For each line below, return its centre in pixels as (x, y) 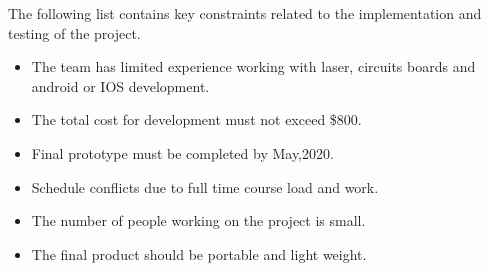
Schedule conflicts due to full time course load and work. (205, 186)
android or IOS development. (120, 85)
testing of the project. (74, 32)
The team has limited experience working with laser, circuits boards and (253, 66)
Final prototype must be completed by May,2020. (182, 152)
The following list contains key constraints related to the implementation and (245, 13)
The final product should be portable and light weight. (199, 253)
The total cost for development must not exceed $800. (196, 119)
